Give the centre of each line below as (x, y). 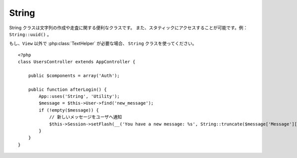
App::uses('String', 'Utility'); (79, 97)
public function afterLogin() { (67, 89)
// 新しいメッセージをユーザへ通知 (86, 117)
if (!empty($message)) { (69, 110)
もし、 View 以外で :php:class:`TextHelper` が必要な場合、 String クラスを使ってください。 (103, 43)
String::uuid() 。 (30, 34)
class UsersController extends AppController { (77, 62)
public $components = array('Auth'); (74, 76)
